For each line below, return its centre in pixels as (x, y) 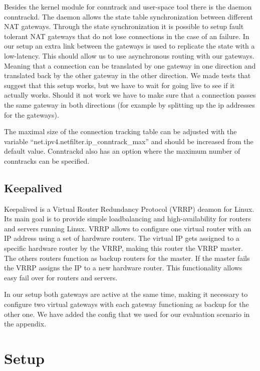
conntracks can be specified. (47, 160)
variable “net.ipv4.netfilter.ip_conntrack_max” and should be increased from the (129, 141)
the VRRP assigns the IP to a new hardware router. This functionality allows (123, 268)
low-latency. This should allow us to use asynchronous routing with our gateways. (129, 55)
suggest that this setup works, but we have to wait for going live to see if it (119, 85)
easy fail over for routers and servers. (61, 277)
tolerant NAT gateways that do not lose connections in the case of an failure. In (127, 36)
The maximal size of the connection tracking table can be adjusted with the (120, 131)
